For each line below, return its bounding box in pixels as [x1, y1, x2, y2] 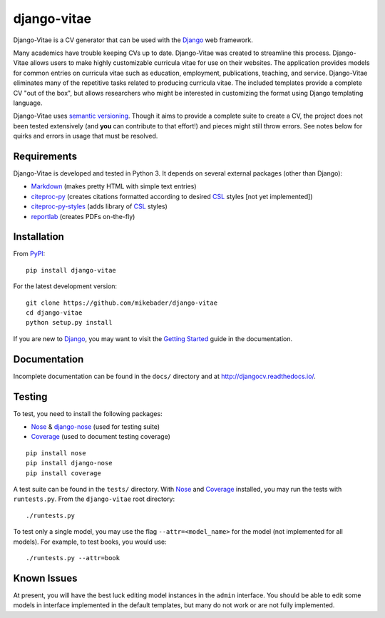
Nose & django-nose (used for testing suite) [31, 422, 160, 431]
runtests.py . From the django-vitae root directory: [13, 495, 175, 503]
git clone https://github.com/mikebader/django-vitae [26, 298, 217, 307]
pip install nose [26, 449, 86, 457]
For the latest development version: [13, 282, 118, 290]
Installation [13, 231, 64, 243]
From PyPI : [13, 250, 46, 258]
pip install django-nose [26, 459, 113, 467]
